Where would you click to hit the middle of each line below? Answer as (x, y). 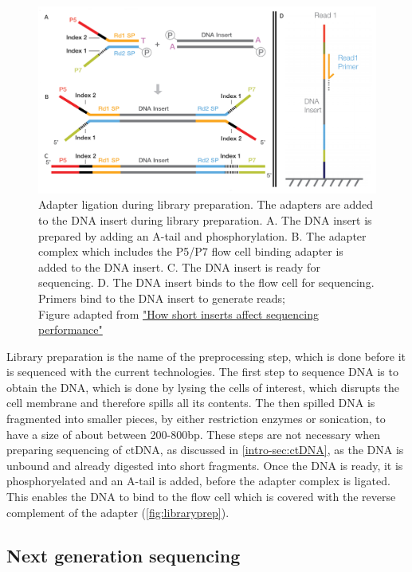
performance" (71, 329)
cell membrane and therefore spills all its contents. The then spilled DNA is (191, 403)
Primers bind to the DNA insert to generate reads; (162, 298)
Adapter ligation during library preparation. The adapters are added (206, 204)
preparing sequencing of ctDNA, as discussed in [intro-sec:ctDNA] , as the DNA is (205, 450)
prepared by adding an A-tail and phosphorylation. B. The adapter (202, 235)
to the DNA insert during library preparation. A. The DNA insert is (205, 219)
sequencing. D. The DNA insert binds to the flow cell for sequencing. (206, 282)
